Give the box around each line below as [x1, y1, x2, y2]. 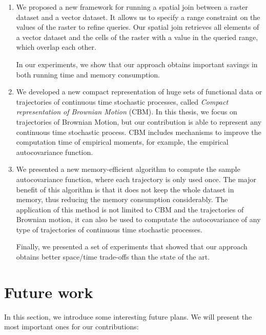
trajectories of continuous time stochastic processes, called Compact [16, 96, 229, 107]
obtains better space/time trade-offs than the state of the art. [16, 251, 210, 262]
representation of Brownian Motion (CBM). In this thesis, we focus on [16, 106, 237, 117]
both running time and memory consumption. [16, 69, 160, 80]
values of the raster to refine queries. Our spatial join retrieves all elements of [16, 22, 259, 32]
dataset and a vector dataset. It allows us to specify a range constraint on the [16, 11, 260, 22]
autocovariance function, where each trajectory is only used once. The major [16, 173, 256, 184]
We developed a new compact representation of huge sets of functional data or [16, 86, 262, 97]
